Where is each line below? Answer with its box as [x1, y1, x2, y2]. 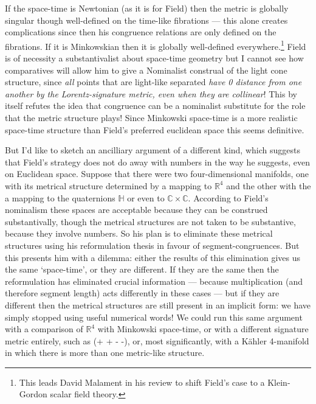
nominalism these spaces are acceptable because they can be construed [5, 203, 268, 216]
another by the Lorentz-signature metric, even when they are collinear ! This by [5, 87, 297, 100]
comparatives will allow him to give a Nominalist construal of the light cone [5, 63, 287, 76]
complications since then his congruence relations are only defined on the [5, 26, 276, 38]
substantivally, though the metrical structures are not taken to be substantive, [5, 215, 296, 228]
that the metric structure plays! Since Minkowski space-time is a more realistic [5, 111, 298, 124]
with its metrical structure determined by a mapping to [5, 179, 212, 192]
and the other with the [226, 179, 311, 192]
